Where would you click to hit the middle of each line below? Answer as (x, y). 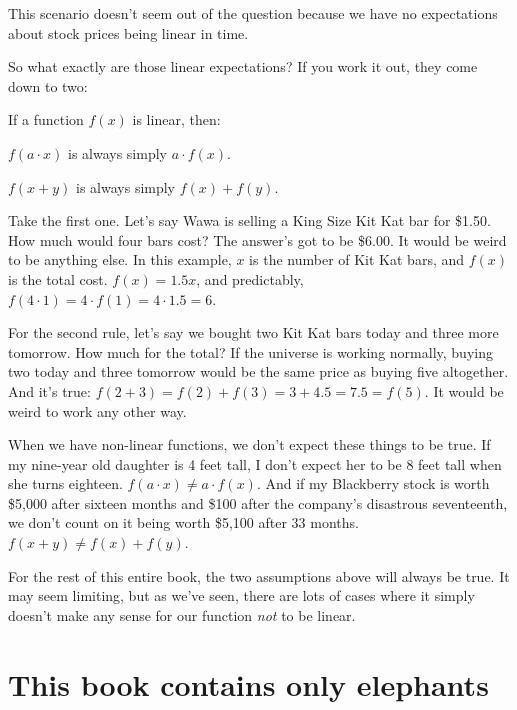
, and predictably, (250, 278)
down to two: (48, 85)
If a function (46, 119)
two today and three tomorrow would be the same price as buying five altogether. (258, 371)
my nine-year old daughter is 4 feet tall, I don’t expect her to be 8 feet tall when (255, 463)
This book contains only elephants (248, 683)
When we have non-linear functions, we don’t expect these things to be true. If (249, 444)
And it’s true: (49, 390)
